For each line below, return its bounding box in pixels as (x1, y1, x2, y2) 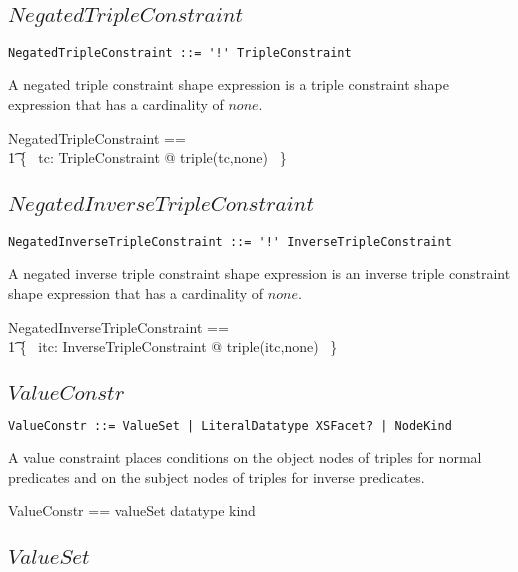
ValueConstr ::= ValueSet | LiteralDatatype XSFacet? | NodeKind (8, 418, 452, 433)
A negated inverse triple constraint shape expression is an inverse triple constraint (8, 263, 511, 284)
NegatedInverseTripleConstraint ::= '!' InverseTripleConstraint (8, 234, 452, 249)
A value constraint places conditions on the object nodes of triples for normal (8, 447, 482, 468)
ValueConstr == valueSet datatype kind (8, 500, 256, 521)
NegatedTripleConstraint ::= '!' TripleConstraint (8, 45, 352, 60)
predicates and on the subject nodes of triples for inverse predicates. (8, 466, 425, 487)
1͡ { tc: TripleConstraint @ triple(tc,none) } (8, 147, 287, 168)
